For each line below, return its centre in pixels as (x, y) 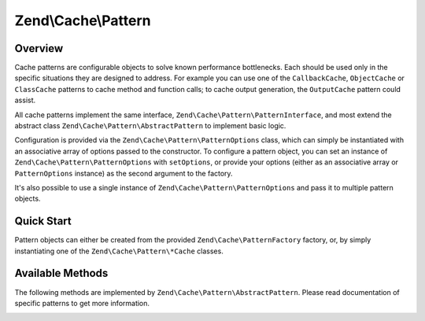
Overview (39, 48)
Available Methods (61, 273)
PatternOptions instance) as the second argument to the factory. (124, 173)
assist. (25, 100)
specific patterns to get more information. (82, 303)
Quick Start (43, 221)
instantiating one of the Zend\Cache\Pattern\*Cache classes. (119, 251)
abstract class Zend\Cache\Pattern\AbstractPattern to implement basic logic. (150, 126)
